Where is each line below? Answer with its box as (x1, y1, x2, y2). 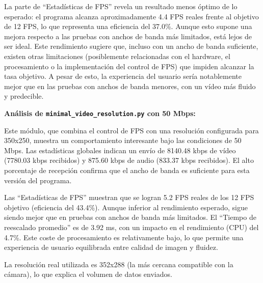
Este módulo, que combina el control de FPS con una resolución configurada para (4, 125, 259, 135)
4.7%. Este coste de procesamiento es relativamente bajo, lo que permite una (4, 232, 244, 242)
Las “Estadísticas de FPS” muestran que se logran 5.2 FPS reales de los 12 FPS (4, 192, 254, 203)
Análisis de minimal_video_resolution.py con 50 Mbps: (4, 107, 196, 118)
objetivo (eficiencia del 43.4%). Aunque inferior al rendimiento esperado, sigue (4, 202, 248, 212)
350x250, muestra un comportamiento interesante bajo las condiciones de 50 (4, 135, 242, 146)
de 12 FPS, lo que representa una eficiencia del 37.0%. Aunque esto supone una (4, 21, 252, 32)
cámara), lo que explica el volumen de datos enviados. (4, 269, 172, 279)
